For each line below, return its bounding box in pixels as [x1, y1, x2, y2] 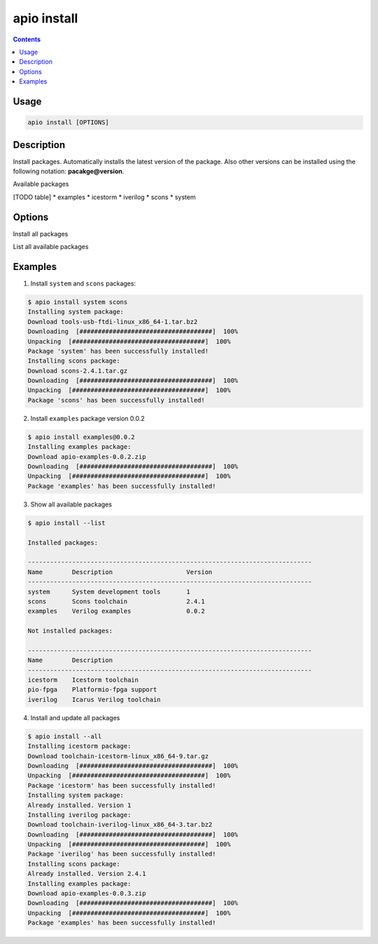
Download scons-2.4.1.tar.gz [27, 367, 128, 375]
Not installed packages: [27, 627, 113, 635]
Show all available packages [30, 500, 112, 508]
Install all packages [13, 229, 69, 238]
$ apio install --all [27, 732, 102, 740]
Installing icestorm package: [27, 742, 132, 750]
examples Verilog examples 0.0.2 [27, 607, 206, 615]
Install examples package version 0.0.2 [30, 414, 145, 422]
